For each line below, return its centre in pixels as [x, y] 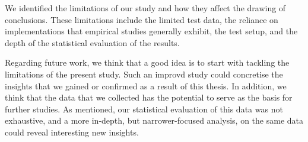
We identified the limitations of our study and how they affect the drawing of [145, 8]
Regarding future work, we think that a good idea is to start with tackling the [147, 62]
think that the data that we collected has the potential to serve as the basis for [149, 97]
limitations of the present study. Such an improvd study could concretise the [144, 74]
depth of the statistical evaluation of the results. [92, 42]
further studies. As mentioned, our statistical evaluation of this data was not [144, 109]
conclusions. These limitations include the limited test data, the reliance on [142, 19]
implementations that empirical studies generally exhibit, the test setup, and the [151, 31]
